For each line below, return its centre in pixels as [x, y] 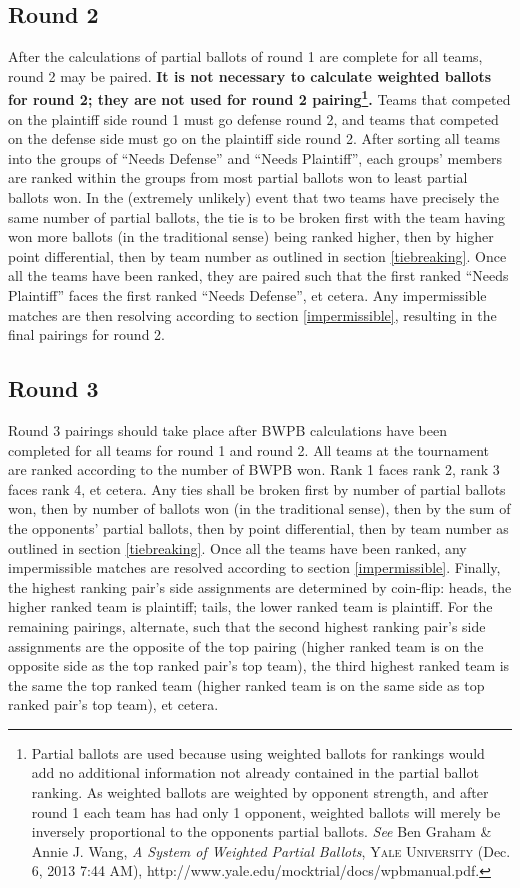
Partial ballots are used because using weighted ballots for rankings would [258, 752]
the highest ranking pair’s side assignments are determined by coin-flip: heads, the [260, 586]
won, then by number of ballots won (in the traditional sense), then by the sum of [259, 508]
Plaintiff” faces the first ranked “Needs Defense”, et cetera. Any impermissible [247, 294]
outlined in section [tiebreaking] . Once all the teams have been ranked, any [237, 547]
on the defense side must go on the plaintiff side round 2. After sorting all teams [254, 138]
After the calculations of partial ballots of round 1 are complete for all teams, [245, 56]
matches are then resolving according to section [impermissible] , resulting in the [252, 314]
